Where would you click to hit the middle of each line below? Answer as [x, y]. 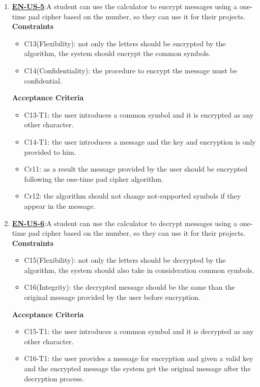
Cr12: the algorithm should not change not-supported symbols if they [133, 196]
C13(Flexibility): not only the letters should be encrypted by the [125, 43]
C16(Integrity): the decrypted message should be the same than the [129, 287]
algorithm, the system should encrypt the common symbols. [117, 53]
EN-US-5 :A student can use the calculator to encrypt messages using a [124, 6]
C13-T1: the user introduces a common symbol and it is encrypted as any [139, 114]
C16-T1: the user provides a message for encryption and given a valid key [139, 358]
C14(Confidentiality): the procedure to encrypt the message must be [131, 70]
